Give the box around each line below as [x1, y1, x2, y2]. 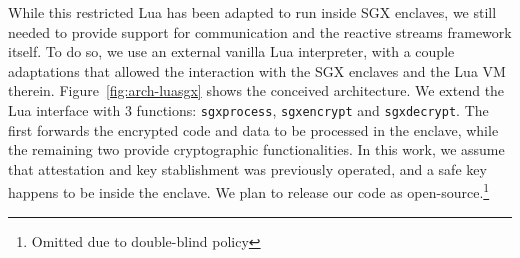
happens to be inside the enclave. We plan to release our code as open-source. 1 [8, 179, 490, 203]
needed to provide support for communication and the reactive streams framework [8, 21, 512, 42]
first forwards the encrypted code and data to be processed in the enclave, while [8, 119, 499, 140]
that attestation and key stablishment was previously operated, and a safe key [8, 158, 487, 179]
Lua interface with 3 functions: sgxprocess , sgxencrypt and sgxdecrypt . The [8, 99, 489, 120]
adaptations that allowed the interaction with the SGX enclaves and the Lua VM [8, 60, 506, 81]
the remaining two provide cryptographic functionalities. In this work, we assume [8, 139, 505, 160]
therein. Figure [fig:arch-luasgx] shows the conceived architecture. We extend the [8, 80, 505, 101]
